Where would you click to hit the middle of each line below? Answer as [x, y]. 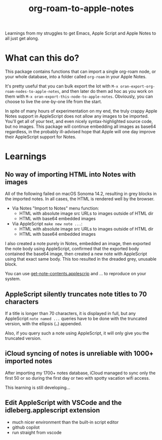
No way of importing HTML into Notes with [71, 174]
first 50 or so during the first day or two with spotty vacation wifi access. [77, 378]
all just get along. [22, 38]
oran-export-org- [138, 87]
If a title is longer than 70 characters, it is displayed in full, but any [71, 313]
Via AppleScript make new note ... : [47, 224]
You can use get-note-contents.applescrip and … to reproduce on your [76, 274]
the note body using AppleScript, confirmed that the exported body [72, 249]
